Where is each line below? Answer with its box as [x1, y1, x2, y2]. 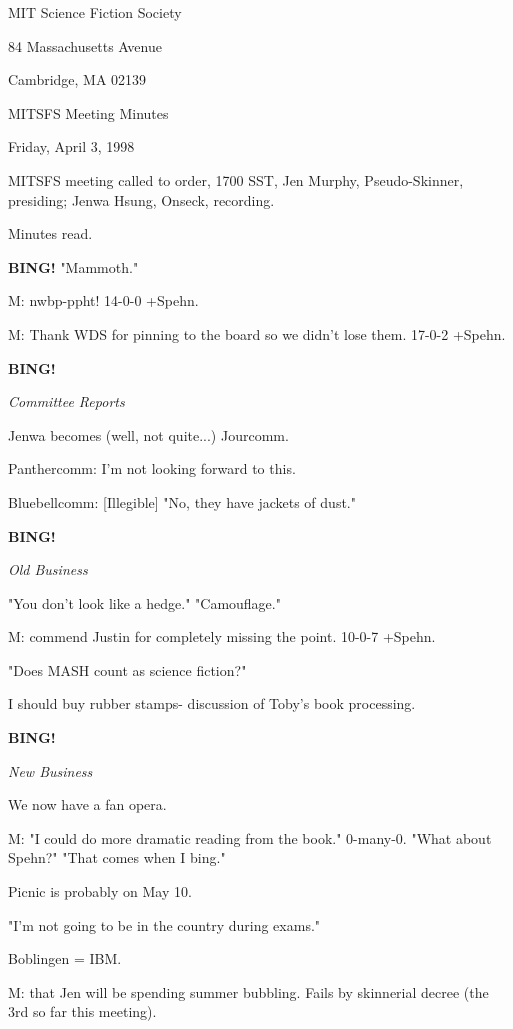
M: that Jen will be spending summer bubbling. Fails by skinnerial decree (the [8, 981, 489, 1002]
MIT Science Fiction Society [8, 2, 182, 22]
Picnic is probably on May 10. [8, 881, 192, 902]
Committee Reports [8, 391, 125, 412]
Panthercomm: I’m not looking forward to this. [8, 458, 296, 479]
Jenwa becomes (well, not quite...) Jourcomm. [8, 424, 289, 445]
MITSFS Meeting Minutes [8, 102, 169, 123]
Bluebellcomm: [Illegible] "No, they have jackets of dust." [8, 491, 356, 512]
